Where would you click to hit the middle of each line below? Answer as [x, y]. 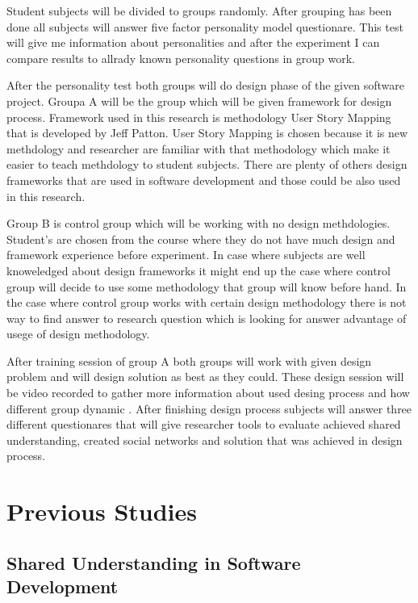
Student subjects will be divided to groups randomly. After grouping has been [199, 10]
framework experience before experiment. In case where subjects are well [186, 255]
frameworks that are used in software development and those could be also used [204, 180]
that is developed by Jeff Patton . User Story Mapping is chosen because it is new [207, 133]
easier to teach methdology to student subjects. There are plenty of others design [207, 164]
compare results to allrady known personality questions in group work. [181, 58]
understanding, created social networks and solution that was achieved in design [205, 440]
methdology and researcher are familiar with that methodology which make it [199, 148]
